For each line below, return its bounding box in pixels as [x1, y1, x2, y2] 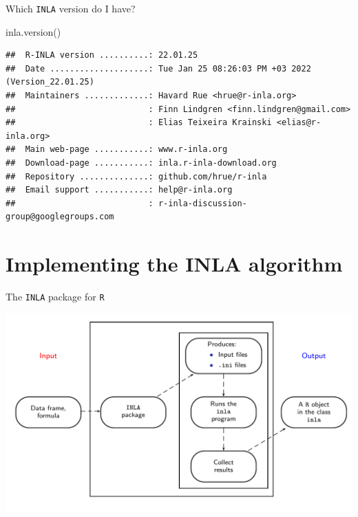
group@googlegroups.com [6, 212, 114, 222]
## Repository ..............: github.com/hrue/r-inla [6, 171, 267, 181]
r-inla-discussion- [158, 198, 247, 208]
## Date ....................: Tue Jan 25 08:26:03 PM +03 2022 [6, 63, 311, 74]
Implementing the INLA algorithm [6, 250, 343, 278]
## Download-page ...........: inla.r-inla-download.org [6, 158, 277, 168]
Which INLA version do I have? [6, 1, 136, 15]
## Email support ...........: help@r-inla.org [6, 185, 233, 195]
